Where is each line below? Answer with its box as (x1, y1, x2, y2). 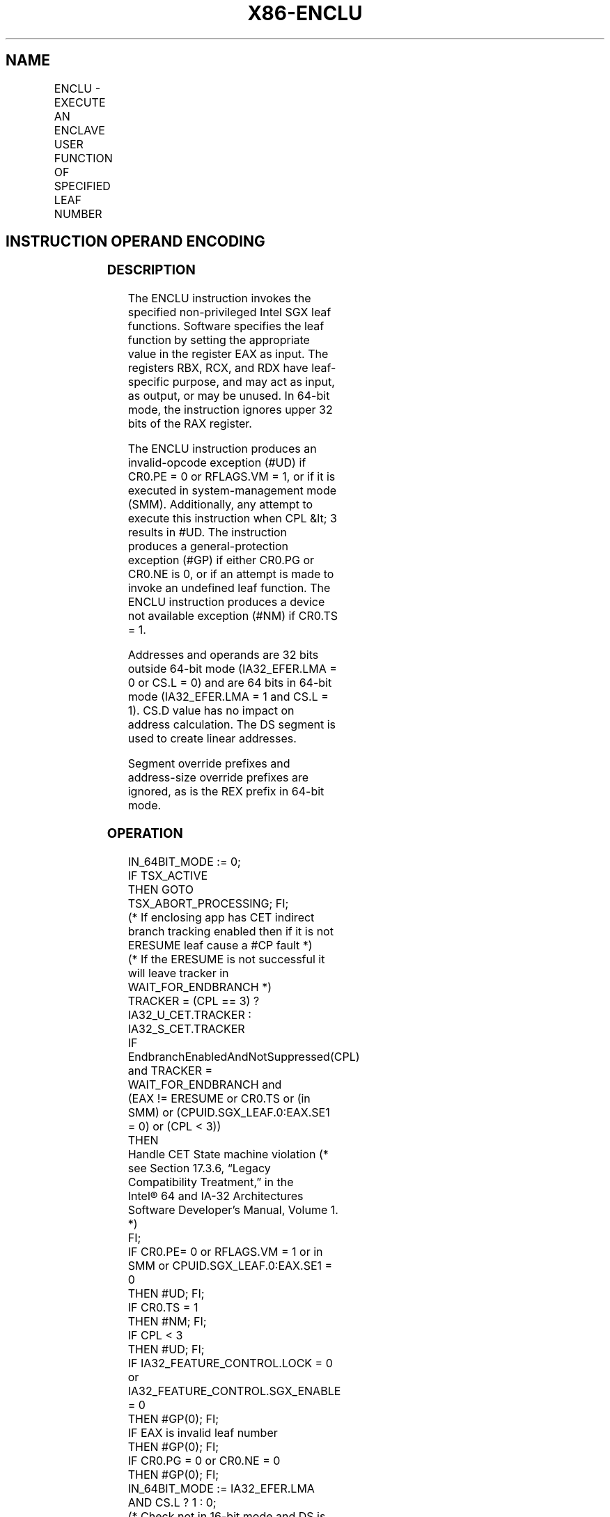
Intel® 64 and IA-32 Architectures (127, 1188, 304, 1203)
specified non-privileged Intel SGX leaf (127, 305, 331, 320)
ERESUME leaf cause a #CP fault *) (127, 938, 313, 952)
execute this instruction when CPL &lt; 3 (127, 511, 337, 526)
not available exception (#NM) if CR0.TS (127, 609, 338, 623)
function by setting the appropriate (127, 333, 310, 348)
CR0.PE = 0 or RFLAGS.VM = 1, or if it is (127, 469, 336, 484)
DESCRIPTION (107, 262, 196, 279)
